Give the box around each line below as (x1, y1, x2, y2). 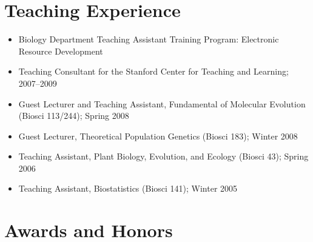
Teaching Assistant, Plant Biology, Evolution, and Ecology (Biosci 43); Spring (18, 150, 309, 163)
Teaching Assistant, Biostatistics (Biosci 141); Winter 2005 (18, 182, 238, 195)
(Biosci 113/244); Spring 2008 (18, 109, 129, 122)
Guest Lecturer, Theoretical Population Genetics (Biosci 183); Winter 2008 (18, 129, 298, 142)
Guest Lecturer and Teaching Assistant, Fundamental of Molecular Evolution (18, 97, 306, 110)
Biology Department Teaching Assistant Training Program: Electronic (18, 33, 279, 45)
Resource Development (18, 44, 103, 57)
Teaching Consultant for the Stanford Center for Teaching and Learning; (18, 65, 289, 78)
